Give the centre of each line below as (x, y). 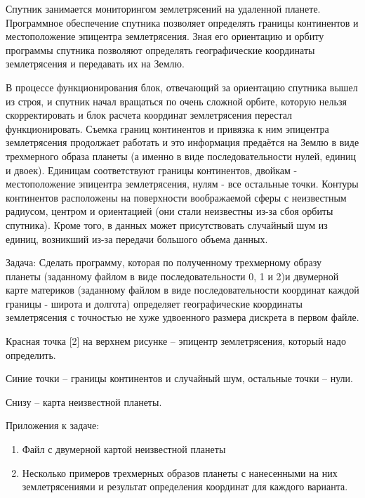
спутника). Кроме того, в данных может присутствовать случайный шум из (167, 224)
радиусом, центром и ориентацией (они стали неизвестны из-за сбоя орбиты (170, 211)
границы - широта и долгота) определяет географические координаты (154, 303)
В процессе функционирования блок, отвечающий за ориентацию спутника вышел (182, 87)
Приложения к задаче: (53, 425)
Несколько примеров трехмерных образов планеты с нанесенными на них (180, 472)
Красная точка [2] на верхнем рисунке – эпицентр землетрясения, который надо (176, 341)
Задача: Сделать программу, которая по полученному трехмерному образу (164, 262)
